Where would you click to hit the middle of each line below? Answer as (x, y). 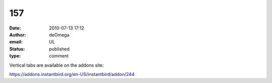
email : (16, 42)
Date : (15, 28)
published (59, 49)
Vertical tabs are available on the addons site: (57, 65)
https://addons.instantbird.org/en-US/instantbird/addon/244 (72, 74)
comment (59, 56)
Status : (17, 49)
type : (15, 56)
